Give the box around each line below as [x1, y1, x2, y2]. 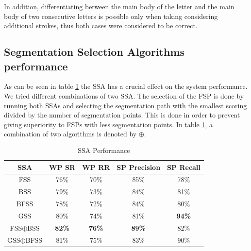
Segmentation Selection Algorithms [4, 44, 185, 59]
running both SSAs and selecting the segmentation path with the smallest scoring [4, 100, 247, 110]
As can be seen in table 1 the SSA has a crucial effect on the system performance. [4, 81, 248, 91]
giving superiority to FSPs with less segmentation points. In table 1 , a [4, 119, 213, 129]
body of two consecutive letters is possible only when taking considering [4, 11, 218, 21]
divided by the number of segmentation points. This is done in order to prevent [4, 110, 240, 120]
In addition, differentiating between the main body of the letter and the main [4, 1, 234, 11]
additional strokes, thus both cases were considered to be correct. [4, 20, 198, 31]
